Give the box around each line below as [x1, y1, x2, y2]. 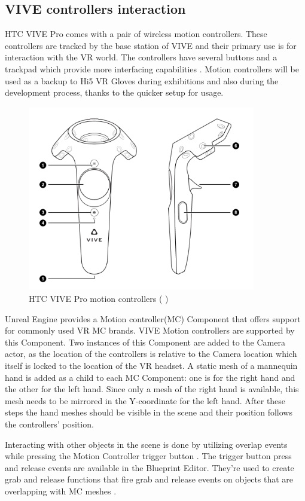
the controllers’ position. [5, 417, 94, 430]
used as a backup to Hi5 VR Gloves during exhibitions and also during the [5, 74, 279, 87]
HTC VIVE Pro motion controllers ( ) [29, 292, 169, 305]
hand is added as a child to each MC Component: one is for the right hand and [5, 371, 295, 383]
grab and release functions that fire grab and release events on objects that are [5, 473, 294, 485]
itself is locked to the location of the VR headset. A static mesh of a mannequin [5, 359, 298, 371]
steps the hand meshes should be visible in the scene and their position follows [5, 406, 292, 418]
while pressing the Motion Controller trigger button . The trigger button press [5, 450, 292, 462]
